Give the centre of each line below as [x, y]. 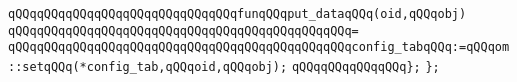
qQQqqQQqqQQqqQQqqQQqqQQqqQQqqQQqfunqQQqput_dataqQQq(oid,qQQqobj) [237, 14]
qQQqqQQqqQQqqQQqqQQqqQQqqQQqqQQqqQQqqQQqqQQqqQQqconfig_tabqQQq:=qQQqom [259, 47]
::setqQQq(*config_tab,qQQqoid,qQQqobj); [148, 66]
